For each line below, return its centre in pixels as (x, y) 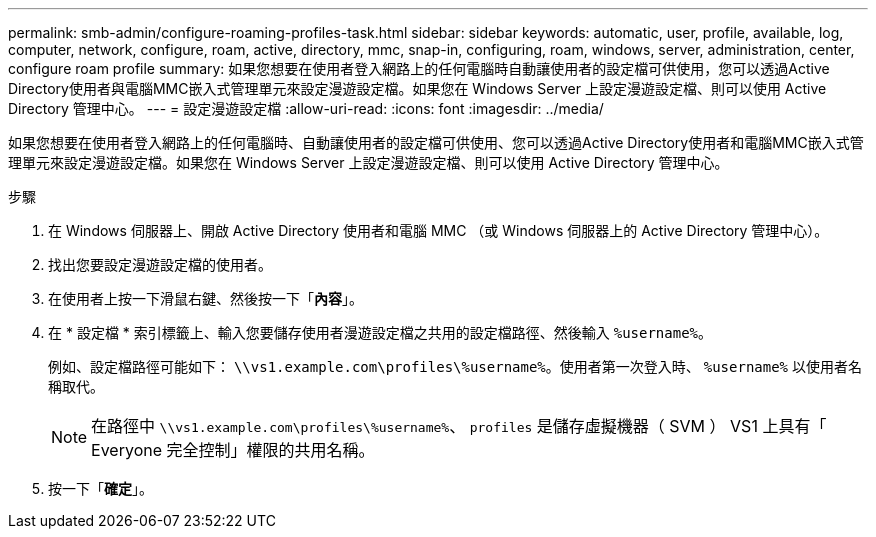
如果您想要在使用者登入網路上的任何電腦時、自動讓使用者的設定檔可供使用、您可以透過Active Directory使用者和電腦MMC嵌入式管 (436, 142)
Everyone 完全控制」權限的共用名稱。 (233, 450)
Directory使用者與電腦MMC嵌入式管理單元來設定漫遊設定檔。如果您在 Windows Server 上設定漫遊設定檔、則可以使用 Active (417, 88)
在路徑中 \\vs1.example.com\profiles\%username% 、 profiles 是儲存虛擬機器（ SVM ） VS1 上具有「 (459, 426)
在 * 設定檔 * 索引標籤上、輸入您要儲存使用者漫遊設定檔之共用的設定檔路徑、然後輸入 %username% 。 (380, 332)
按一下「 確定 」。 (100, 488)
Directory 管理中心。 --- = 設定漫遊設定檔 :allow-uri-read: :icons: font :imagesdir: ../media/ (306, 108)
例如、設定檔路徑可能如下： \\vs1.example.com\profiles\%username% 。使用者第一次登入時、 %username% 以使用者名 (455, 366)
